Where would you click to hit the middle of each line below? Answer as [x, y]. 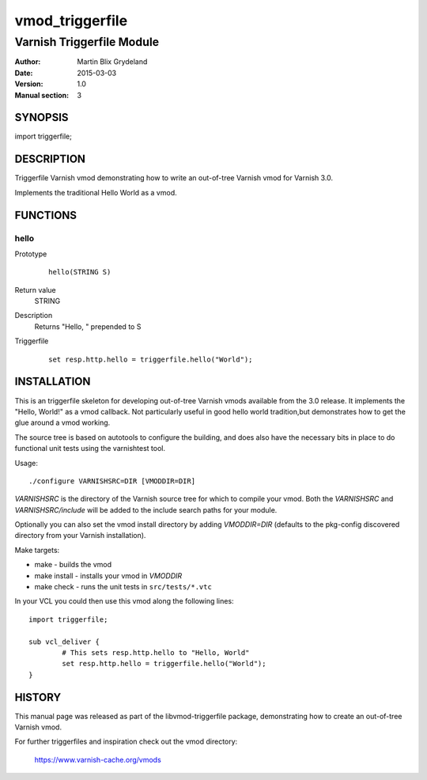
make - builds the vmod [73, 565]
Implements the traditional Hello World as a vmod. [96, 192]
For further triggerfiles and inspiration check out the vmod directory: [126, 742]
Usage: [26, 463]
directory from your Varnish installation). [80, 536]
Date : [24, 73]
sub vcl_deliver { [64, 642]
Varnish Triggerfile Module [87, 42]
